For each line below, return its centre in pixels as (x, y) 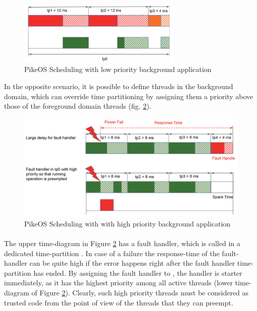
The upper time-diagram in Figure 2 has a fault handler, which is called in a (122, 243)
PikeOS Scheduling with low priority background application (118, 69)
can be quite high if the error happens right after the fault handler (132, 263)
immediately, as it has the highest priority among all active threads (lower (118, 283)
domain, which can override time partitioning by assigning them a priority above (129, 96)
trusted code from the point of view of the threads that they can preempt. (119, 302)
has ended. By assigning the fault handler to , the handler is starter (138, 273)
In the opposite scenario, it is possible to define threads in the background (119, 86)
